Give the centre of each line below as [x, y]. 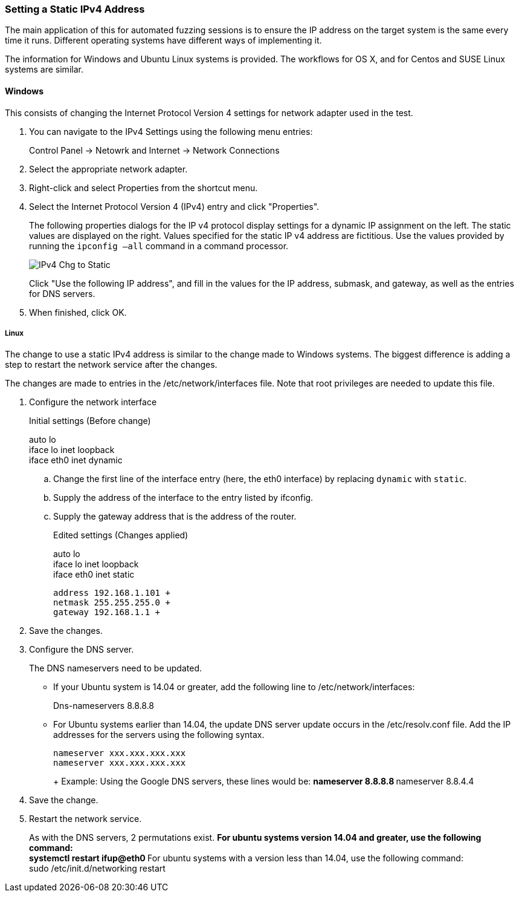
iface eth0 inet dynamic [76, 460]
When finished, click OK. [78, 312]
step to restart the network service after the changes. [111, 365]
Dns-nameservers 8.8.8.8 [104, 706]
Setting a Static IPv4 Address [75, 9]
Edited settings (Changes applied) [121, 535]
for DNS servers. [62, 293]
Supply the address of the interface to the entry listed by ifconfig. [183, 498]
